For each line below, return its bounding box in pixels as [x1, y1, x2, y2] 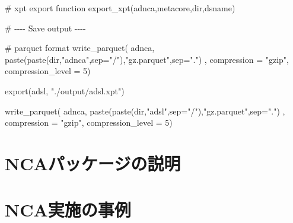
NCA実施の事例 [5, 197, 131, 222]
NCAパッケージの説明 [5, 151, 181, 175]
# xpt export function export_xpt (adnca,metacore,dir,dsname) [5, 2, 235, 14]
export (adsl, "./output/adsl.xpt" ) [5, 84, 125, 97]
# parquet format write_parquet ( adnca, [5, 42, 155, 54]
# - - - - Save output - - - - [5, 21, 86, 34]
